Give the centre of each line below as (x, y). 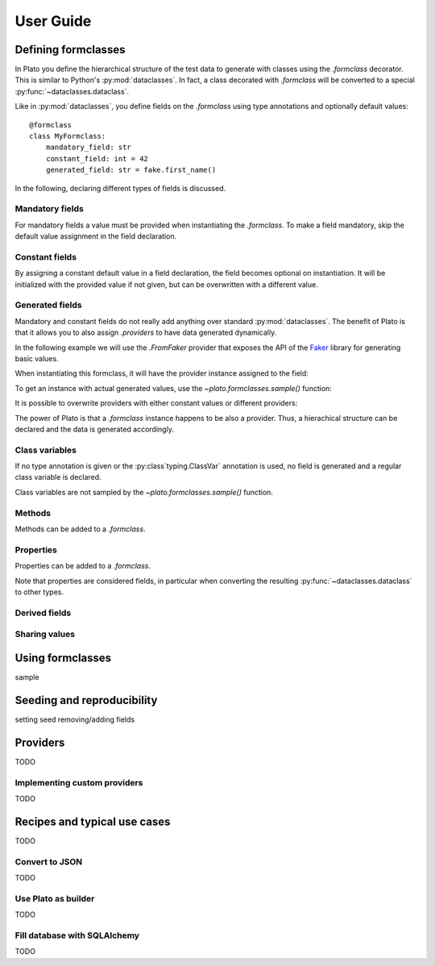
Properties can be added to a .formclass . (83, 566)
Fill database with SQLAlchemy (77, 935)
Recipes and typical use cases (93, 821)
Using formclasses (63, 658)
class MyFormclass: (68, 136)
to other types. (39, 592)
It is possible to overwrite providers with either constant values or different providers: (156, 403)
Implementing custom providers (79, 782)
